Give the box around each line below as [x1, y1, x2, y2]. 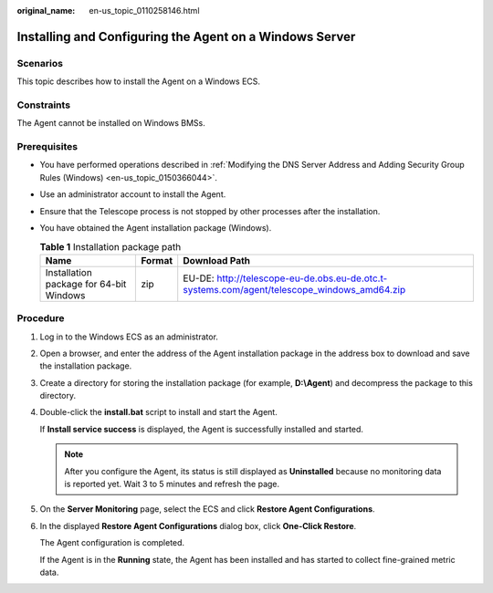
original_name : [16, 5, 76, 16]
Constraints [16, 99, 71, 111]
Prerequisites [16, 140, 78, 153]
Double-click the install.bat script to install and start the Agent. [39, 407, 278, 418]
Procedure [16, 312, 65, 325]
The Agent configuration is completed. [39, 537, 185, 548]
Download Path [183, 254, 251, 266]
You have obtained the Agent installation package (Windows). [39, 223, 272, 233]
